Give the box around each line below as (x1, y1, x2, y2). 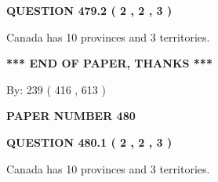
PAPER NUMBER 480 (6, 107, 136, 124)
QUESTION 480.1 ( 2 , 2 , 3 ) (6, 133, 173, 150)
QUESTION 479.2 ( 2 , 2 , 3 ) (6, 2, 173, 18)
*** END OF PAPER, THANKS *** (6, 55, 213, 71)
